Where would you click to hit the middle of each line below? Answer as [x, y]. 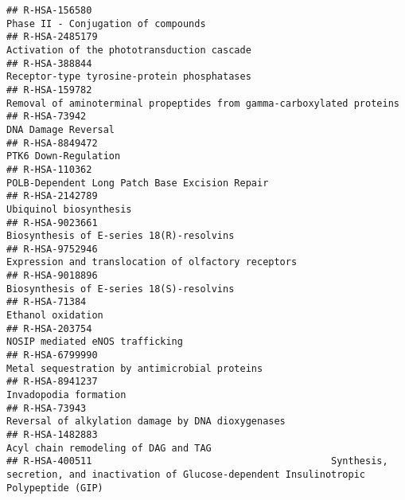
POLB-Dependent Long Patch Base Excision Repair [138, 183]
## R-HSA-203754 [49, 328]
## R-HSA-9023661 [52, 223]
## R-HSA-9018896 [52, 276]
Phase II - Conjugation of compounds [106, 23]
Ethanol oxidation [55, 316]
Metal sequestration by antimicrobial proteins [135, 368]
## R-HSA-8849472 [52, 143]
